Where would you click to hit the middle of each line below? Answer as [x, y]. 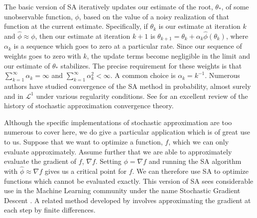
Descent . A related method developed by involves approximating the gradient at [128, 200]
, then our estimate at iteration [83, 36]
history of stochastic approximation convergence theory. [89, 106]
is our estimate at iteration [199, 26]
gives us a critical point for [86, 171]
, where [237, 36]
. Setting [108, 161]
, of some [235, 6]
